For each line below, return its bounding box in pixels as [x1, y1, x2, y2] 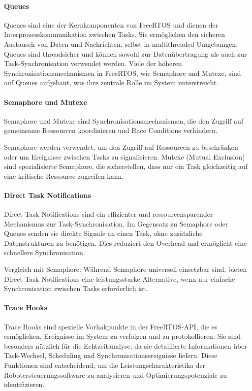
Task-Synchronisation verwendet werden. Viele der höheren [4, 58, 182, 68]
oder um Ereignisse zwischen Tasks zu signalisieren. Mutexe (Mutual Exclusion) [4, 151, 245, 162]
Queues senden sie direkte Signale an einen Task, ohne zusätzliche [4, 228, 203, 238]
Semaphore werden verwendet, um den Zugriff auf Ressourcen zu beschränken [4, 141, 238, 152]
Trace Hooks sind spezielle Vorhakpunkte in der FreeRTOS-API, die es [4, 321, 218, 331]
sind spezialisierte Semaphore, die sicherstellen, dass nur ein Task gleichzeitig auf [4, 161, 248, 171]
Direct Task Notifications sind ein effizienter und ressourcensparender [4, 209, 213, 219]
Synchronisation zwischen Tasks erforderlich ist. [4, 283, 148, 293]
